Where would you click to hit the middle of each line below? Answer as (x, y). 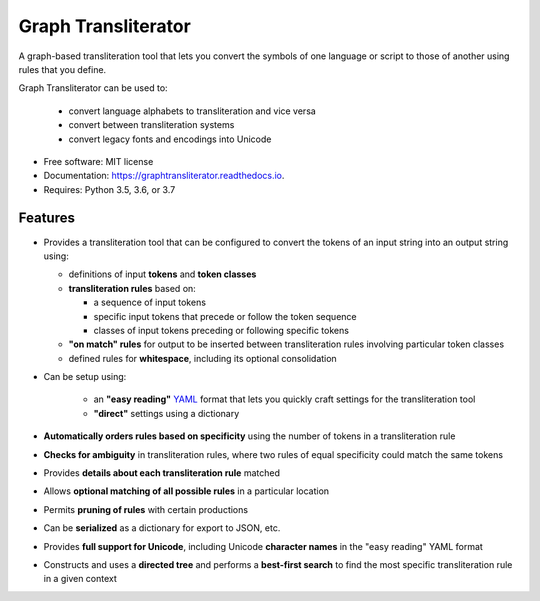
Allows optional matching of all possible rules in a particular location (186, 491)
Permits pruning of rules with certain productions (146, 509)
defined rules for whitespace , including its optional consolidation (202, 358)
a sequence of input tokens (150, 302)
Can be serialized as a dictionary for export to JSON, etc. (162, 528)
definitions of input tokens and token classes (162, 274)
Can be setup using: (85, 377)
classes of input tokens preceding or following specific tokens (221, 330)
